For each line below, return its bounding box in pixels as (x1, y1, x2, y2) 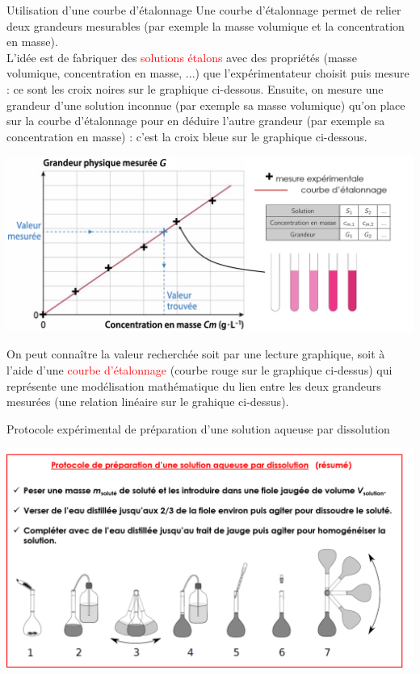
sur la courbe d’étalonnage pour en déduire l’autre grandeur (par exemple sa (6, 112, 385, 129)
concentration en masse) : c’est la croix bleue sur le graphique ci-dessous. (6, 128, 367, 144)
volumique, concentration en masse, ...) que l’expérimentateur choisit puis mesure (6, 65, 409, 82)
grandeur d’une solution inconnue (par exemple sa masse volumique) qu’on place (6, 96, 405, 113)
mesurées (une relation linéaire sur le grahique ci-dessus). (6, 393, 289, 410)
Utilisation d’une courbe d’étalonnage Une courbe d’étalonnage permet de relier (6, 2, 401, 18)
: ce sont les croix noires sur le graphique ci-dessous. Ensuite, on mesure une (6, 80, 384, 97)
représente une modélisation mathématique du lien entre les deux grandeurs (6, 377, 381, 394)
